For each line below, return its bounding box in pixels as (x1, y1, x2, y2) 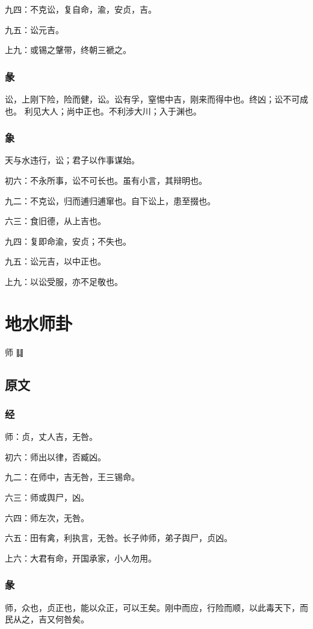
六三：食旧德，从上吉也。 (5, 214, 106, 227)
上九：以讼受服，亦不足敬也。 (5, 275, 123, 287)
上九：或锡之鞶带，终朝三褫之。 (5, 43, 131, 56)
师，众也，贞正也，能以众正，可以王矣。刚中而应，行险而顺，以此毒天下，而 (5, 601, 308, 613)
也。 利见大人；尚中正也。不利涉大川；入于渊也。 (5, 104, 202, 117)
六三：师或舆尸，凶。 (5, 491, 89, 504)
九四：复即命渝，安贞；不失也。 (5, 234, 131, 247)
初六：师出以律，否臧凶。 (5, 450, 106, 463)
